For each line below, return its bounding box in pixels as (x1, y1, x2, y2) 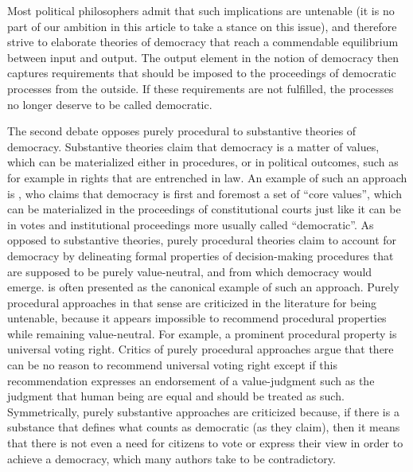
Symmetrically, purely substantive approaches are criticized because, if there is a (7, 403, 399, 419)
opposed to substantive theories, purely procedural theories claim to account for (7, 232, 397, 248)
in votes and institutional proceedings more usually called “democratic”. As (7, 216, 374, 232)
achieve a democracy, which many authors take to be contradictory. (7, 450, 336, 466)
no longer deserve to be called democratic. (7, 96, 212, 112)
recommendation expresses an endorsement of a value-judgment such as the (7, 372, 375, 388)
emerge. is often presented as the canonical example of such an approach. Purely (7, 279, 399, 295)
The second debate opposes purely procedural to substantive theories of (7, 123, 357, 139)
